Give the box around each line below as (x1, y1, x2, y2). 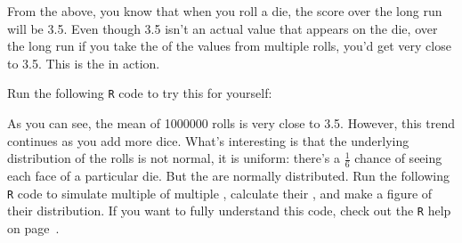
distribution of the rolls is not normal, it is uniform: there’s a (7, 149, 340, 167)
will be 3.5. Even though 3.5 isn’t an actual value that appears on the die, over (7, 19, 438, 37)
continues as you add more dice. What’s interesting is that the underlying (7, 131, 409, 150)
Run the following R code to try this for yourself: (7, 84, 272, 102)
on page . (7, 218, 60, 237)
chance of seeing (354, 149, 442, 167)
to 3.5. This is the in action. (7, 53, 160, 72)
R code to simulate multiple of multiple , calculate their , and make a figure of (7, 183, 433, 202)
